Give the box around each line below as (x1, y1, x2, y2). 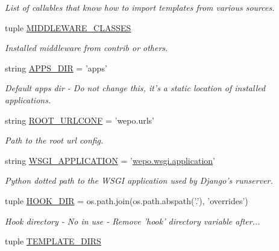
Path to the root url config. (5, 134, 104, 147)
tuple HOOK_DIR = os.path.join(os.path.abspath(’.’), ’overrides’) (5, 194, 248, 207)
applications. (5, 93, 51, 106)
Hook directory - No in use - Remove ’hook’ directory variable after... (5, 214, 260, 227)
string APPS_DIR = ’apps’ (5, 61, 107, 74)
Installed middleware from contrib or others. (5, 41, 168, 54)
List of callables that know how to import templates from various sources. (5, 1, 275, 13)
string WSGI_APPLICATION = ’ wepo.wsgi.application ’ (5, 154, 216, 166)
